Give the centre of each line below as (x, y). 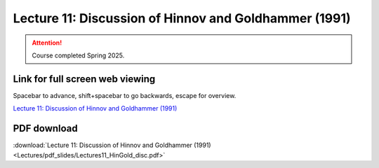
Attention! (47, 43)
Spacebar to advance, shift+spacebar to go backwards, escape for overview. (125, 95)
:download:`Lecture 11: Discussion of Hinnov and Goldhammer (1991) (112, 145)
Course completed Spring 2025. (78, 55)
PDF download (46, 128)
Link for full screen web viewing (84, 79)
